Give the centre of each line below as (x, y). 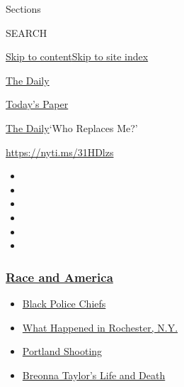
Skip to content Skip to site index (77, 56)
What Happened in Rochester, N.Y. (100, 327)
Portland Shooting (62, 351)
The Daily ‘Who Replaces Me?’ (72, 127)
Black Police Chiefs (64, 303)
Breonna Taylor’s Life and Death (94, 375)
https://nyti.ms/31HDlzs (60, 152)
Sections (23, 9)
